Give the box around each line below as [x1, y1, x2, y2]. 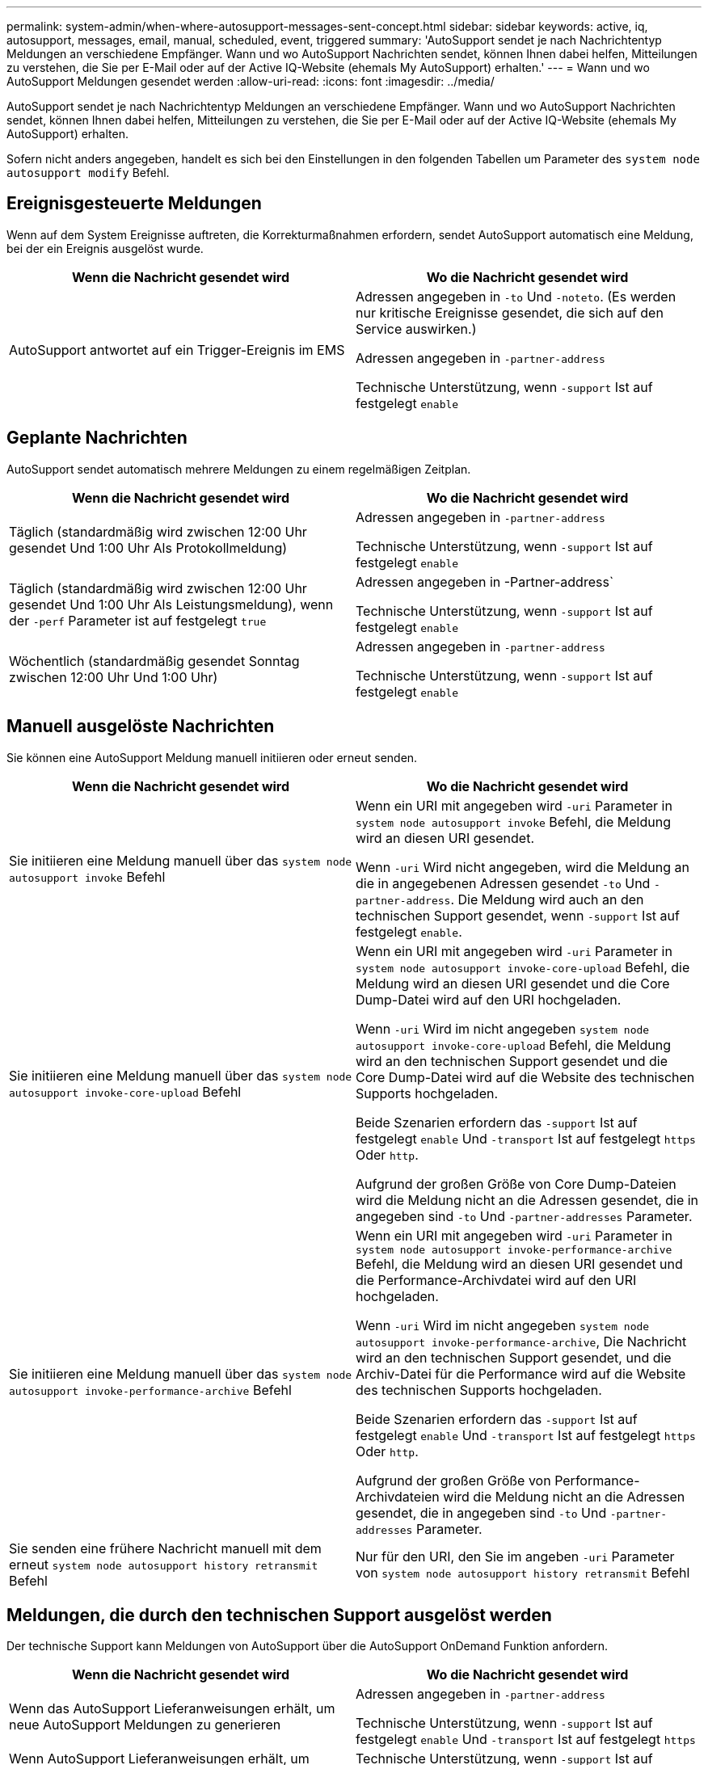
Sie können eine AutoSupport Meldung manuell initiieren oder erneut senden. [6, 750, 418, 765]
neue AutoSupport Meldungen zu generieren [9, 1717, 281, 1733]
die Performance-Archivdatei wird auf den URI [356, 1271, 637, 1288]
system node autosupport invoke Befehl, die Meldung [356, 813, 672, 830]
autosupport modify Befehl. [6, 166, 170, 179]
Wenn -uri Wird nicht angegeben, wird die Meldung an [356, 858, 689, 875]
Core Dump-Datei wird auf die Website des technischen [356, 1068, 695, 1085]
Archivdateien [356, 1488, 440, 1505]
